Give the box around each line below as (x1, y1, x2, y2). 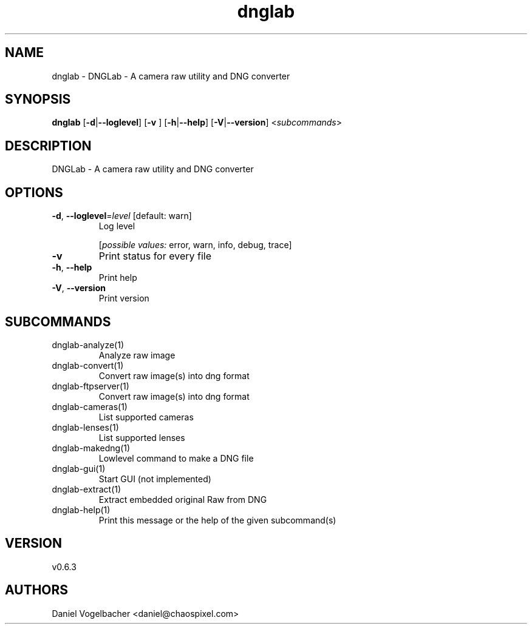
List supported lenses (98, 432, 185, 443)
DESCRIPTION (5, 138, 92, 153)
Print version (98, 293, 149, 304)
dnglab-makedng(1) (52, 442, 131, 453)
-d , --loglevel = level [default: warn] (52, 210, 192, 221)
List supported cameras (98, 411, 194, 422)
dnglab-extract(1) (52, 483, 121, 494)
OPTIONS (5, 184, 63, 200)
